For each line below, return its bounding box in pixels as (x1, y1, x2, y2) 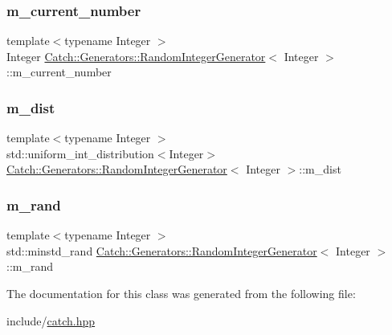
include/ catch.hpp (6, 312, 96, 329)
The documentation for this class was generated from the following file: (6, 285, 356, 301)
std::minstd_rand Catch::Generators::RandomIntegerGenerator (6, 242, 317, 259)
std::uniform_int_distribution (6, 145, 154, 161)
